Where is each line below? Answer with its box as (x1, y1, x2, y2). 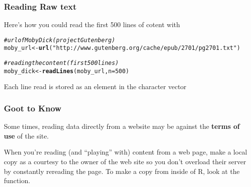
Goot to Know (4, 102, 62, 114)
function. (4, 175, 31, 186)
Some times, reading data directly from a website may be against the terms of (4, 121, 240, 131)
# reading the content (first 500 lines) (4, 60, 119, 67)
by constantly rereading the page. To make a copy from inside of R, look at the (4, 166, 240, 176)
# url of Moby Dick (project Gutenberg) (4, 36, 116, 44)
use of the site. (4, 130, 49, 140)
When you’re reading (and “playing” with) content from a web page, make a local (4, 147, 248, 157)
